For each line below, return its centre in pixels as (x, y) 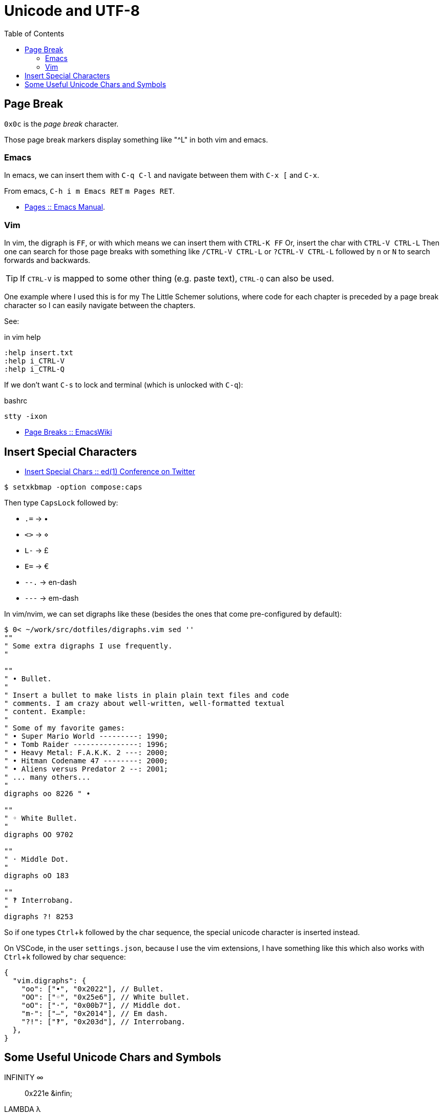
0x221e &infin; (49, 1093)
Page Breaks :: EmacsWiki (68, 432)
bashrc (16, 401)
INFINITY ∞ (24, 1077)
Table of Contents (34, 33)
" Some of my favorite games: (65, 728)
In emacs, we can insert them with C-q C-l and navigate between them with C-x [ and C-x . (162, 175)
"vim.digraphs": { (49, 980)
